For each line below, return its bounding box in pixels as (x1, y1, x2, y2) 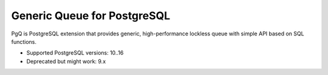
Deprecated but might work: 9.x (26, 58, 106, 65)
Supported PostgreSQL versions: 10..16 (26, 49, 124, 56)
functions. (11, 38, 36, 45)
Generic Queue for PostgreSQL (11, 9, 171, 22)
